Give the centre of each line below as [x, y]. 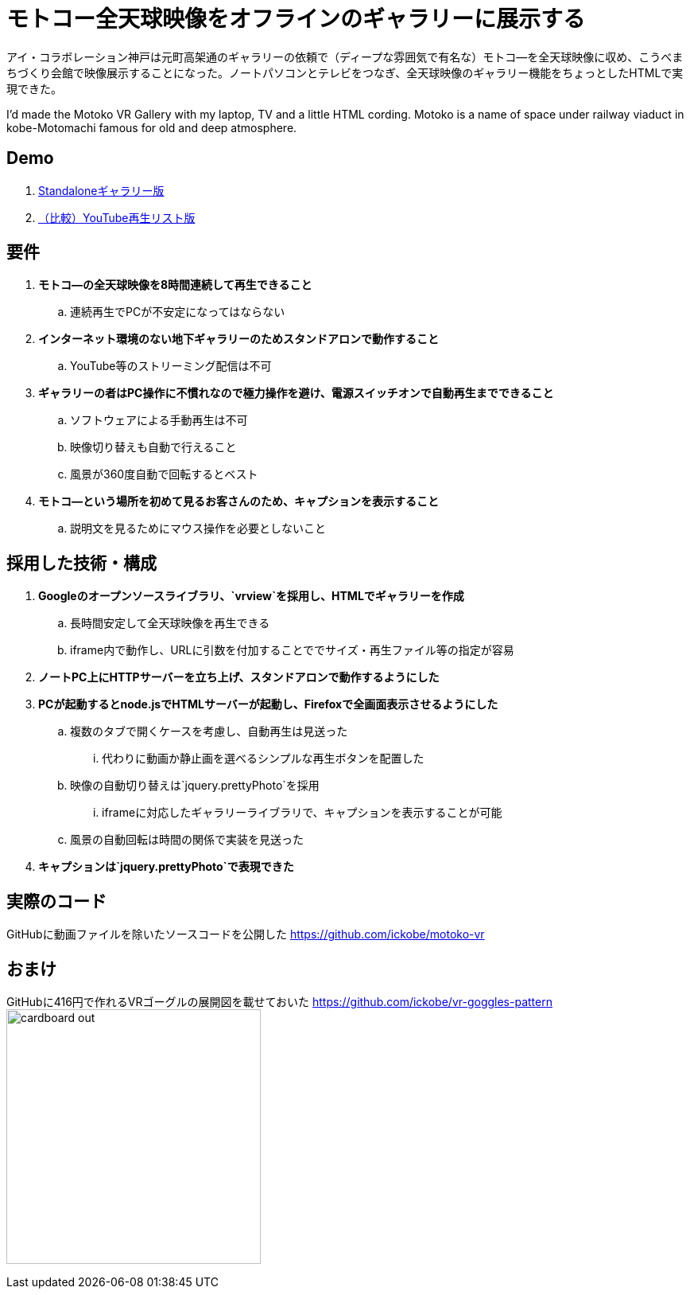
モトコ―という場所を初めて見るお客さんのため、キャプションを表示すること [238, 501]
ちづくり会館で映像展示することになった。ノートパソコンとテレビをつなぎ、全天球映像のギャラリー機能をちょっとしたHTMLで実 [345, 72]
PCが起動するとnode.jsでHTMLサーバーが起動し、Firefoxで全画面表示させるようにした [268, 704]
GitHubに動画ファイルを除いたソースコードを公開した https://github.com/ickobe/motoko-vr [246, 934]
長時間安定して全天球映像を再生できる [170, 623]
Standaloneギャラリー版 [101, 190]
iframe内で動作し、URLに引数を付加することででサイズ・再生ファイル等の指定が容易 [292, 650]
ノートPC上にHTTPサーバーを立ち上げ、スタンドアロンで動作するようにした [239, 677]
